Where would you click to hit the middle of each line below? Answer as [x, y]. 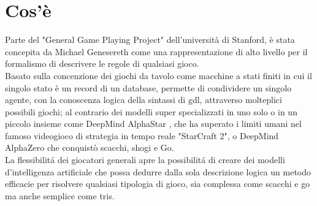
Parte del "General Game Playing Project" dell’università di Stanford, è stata [150, 40]
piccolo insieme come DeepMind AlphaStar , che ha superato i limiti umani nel [153, 124]
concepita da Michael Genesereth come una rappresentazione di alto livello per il [156, 51]
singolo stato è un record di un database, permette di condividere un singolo [148, 87]
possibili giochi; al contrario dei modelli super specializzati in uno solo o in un [151, 111]
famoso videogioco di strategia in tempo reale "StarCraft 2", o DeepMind [142, 135]
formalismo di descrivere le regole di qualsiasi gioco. [102, 63]
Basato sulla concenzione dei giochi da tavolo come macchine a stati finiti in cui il [158, 75]
